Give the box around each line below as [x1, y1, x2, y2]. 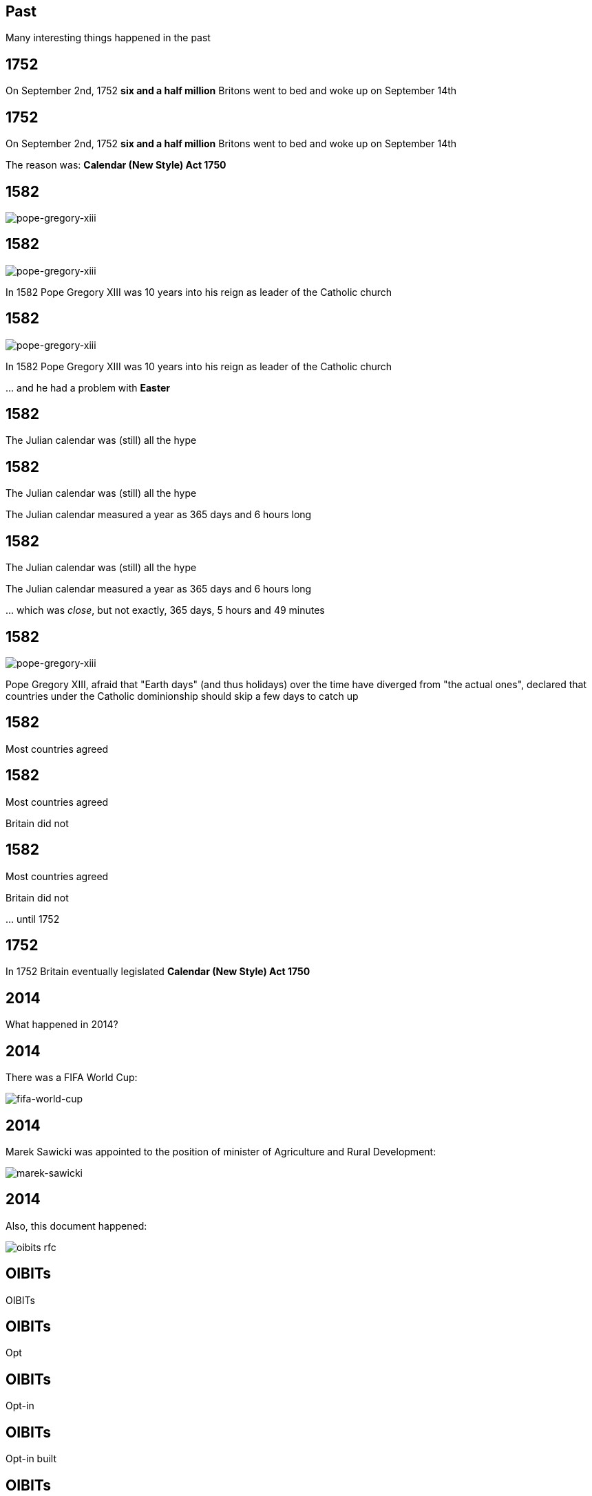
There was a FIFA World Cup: [6, 1071, 138, 1084]
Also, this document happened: [6, 1219, 147, 1232]
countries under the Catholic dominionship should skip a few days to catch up [6, 690, 359, 703]
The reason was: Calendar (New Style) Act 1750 [6, 159, 226, 171]
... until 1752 [6, 912, 60, 925]
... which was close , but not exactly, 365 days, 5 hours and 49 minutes [6, 604, 325, 617]
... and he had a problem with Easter [6, 381, 170, 394]
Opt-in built [6, 1453, 57, 1465]
